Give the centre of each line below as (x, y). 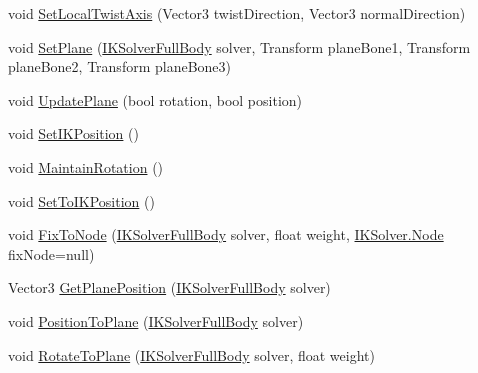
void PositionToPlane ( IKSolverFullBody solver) (156, 320)
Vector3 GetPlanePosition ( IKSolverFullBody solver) (169, 287)
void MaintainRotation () (86, 166)
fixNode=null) (51, 253)
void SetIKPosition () (73, 133)
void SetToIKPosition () (81, 200)
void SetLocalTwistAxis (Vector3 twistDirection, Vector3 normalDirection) (237, 13)
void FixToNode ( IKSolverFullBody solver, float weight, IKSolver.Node (226, 234)
